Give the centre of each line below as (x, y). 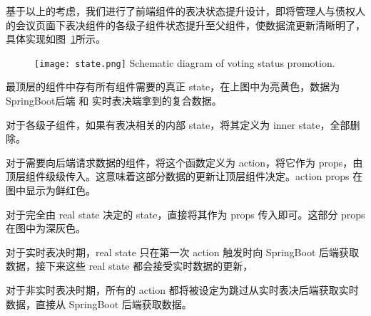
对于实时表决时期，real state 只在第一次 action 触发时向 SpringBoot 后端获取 (183, 252)
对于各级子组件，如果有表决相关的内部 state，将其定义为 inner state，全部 (178, 124)
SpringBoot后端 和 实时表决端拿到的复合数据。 (114, 101)
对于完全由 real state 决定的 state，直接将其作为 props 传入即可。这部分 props (185, 214)
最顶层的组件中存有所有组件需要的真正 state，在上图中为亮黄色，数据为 (173, 86)
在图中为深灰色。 (46, 228)
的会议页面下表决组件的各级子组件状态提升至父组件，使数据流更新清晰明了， (185, 25)
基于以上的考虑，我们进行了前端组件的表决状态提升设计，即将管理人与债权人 (185, 11)
